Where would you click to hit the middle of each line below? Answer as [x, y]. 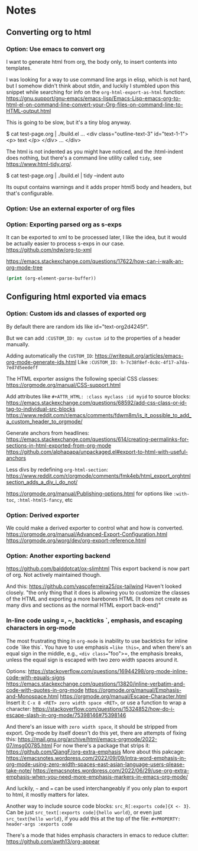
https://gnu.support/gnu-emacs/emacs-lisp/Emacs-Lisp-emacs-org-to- [94, 98]
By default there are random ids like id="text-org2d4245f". [77, 326]
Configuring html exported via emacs [76, 297]
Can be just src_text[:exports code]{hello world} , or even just [84, 812]
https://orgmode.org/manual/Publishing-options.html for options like [89, 493]
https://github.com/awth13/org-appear [53, 841]
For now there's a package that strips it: [102, 745]
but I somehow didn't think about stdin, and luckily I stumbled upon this [93, 86]
